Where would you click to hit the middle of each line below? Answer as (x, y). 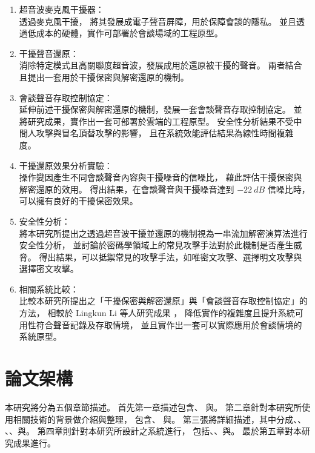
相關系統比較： (49, 289)
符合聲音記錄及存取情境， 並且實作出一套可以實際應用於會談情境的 (169, 324)
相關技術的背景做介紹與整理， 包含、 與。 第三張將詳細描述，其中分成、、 (159, 419)
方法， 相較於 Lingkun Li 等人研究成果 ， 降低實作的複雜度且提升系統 (157, 313)
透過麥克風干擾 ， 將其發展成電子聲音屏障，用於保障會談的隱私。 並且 (158, 21)
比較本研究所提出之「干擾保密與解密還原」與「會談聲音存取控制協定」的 (163, 301)
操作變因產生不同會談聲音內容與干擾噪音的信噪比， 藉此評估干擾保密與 (161, 177)
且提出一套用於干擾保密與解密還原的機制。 (104, 77)
